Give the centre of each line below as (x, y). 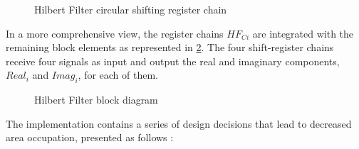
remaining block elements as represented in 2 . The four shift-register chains (170, 47)
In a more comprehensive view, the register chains (115, 33)
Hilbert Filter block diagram (96, 100)
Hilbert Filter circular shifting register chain (131, 9)
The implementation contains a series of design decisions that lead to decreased (179, 123)
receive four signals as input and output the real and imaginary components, (173, 61)
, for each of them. (118, 75)
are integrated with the (303, 33)
